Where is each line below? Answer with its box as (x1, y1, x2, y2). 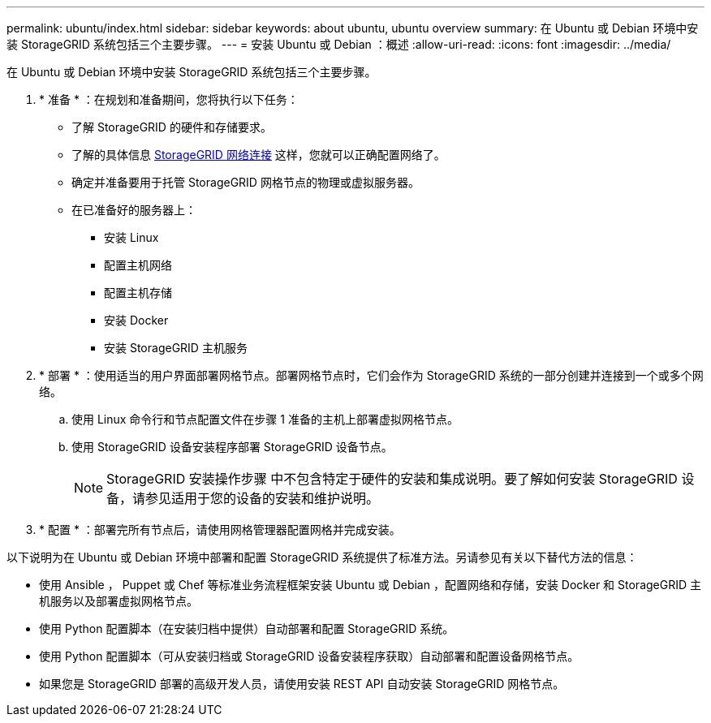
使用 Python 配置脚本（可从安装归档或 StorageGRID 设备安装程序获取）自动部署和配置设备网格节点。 (39, 649, 580, 663)
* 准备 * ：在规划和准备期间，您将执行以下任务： (39, 93, 299, 106)
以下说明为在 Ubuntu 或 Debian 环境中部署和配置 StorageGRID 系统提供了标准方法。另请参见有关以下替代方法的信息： (6, 550, 638, 564)
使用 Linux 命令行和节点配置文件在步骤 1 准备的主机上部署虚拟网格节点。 (71, 412, 459, 426)
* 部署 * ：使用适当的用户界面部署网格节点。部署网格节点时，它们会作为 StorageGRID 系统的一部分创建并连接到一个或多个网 (39, 368, 704, 382)
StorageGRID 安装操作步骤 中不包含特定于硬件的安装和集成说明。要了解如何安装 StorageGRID (106, 471, 678, 487)
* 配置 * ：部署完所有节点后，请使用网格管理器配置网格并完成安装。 (39, 523, 401, 536)
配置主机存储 (104, 286, 172, 299)
